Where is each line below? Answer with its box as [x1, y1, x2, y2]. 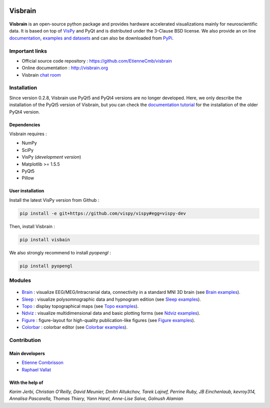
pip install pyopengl [19, 263, 73, 269]
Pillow [21, 175, 34, 181]
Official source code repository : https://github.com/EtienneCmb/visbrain [21, 58, 172, 64]
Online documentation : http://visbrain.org [21, 65, 108, 71]
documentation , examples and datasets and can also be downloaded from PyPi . [9, 35, 174, 41]
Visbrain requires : [9, 131, 47, 137]
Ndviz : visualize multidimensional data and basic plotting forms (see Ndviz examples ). [21, 310, 200, 316]
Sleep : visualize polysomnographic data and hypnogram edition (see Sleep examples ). [21, 296, 201, 302]
